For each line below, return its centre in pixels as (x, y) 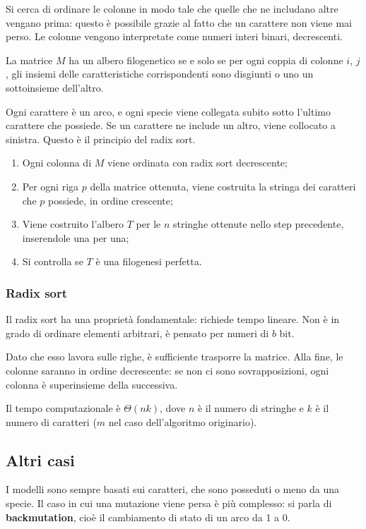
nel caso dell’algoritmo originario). (183, 421)
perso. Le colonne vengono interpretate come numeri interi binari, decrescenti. (174, 36)
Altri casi (40, 460)
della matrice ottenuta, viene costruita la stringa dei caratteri (223, 186)
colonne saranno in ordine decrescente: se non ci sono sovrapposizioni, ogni (167, 370)
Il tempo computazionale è (63, 408)
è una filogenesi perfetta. (149, 261)
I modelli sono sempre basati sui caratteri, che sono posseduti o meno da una (172, 489)
